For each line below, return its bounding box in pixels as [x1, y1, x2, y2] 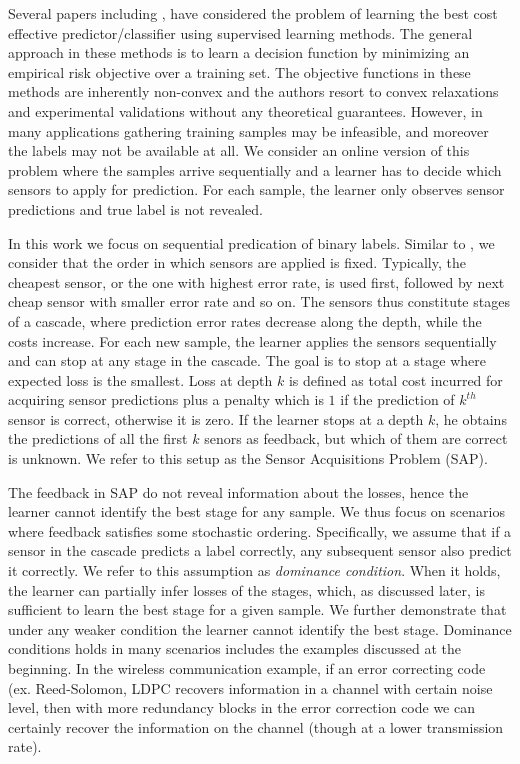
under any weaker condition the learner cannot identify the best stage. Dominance [8, 618, 512, 639]
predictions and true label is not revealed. [8, 198, 264, 219]
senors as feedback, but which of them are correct [204, 428, 508, 449]
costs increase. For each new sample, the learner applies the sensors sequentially [8, 330, 497, 351]
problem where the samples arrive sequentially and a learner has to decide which [8, 159, 502, 180]
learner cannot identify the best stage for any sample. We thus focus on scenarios [8, 501, 505, 522]
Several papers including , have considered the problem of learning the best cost [8, 3, 498, 23]
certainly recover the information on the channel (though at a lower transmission [8, 716, 504, 737]
